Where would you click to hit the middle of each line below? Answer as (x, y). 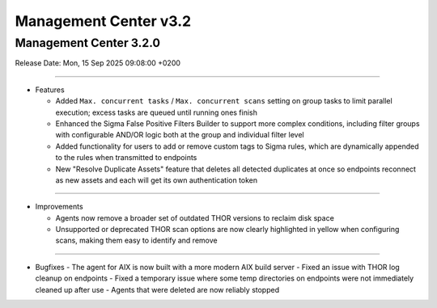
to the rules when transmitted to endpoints (126, 158)
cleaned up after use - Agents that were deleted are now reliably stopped (157, 289)
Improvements (59, 207)
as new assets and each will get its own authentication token (157, 180)
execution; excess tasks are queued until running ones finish (157, 112)
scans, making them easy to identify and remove (136, 240)
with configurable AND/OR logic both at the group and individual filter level (180, 135)
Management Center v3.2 (103, 21)
